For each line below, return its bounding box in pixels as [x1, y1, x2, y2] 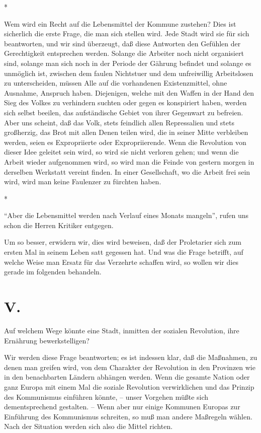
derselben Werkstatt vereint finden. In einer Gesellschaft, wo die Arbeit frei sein [4, 166, 250, 177]
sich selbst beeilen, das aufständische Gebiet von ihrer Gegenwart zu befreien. [4, 107, 243, 117]
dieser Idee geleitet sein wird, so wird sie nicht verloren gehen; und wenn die [4, 147, 239, 157]
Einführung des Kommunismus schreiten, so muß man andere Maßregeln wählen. [4, 411, 252, 421]
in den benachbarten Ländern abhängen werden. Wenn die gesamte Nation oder [4, 372, 250, 382]
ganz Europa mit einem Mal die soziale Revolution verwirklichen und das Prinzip [4, 381, 254, 392]
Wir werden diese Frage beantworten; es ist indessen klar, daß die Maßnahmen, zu [4, 352, 257, 363]
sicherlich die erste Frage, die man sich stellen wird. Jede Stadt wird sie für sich [4, 28, 249, 39]
